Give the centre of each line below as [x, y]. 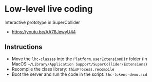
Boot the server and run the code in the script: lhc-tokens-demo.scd [79, 74]
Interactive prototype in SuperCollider [42, 22]
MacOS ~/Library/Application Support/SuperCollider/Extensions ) [79, 64]
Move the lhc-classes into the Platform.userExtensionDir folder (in [79, 59]
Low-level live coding [49, 9]
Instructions [23, 47]
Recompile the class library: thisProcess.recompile [63, 69]
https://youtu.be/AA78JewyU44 [44, 32]
